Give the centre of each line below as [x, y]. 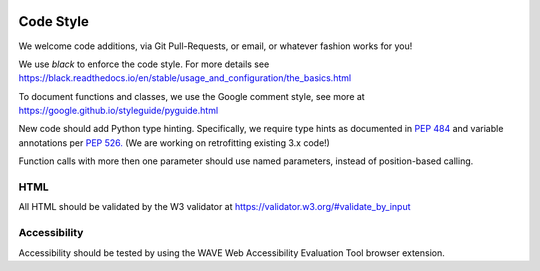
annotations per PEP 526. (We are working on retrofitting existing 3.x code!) [174, 142]
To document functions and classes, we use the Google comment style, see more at [191, 96]
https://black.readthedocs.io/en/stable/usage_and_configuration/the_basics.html [185, 78]
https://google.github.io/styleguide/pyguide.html [118, 111]
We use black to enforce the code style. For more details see [144, 64]
